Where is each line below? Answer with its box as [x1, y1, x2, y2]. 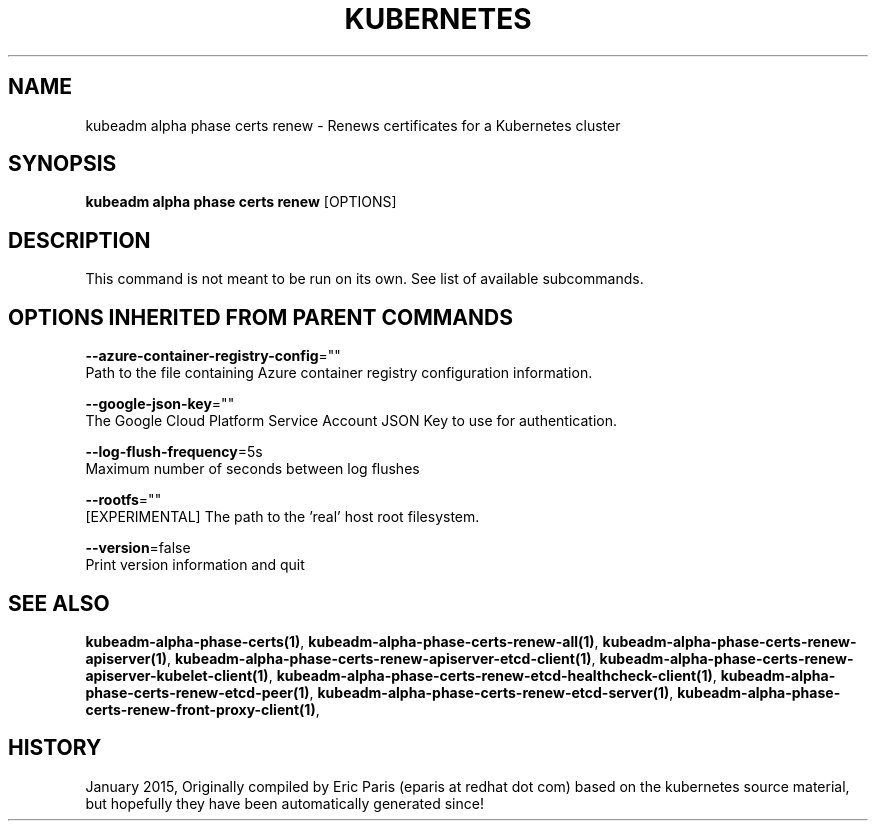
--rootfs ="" [85, 491, 162, 509]
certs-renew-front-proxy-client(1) [85, 700, 316, 718]
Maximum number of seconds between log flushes [85, 460, 420, 478]
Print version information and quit [85, 556, 305, 574]
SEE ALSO [8, 590, 110, 616]
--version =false [85, 539, 191, 557]
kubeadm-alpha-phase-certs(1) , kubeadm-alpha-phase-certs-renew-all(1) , [85, 632, 599, 650]
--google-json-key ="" [85, 395, 235, 413]
